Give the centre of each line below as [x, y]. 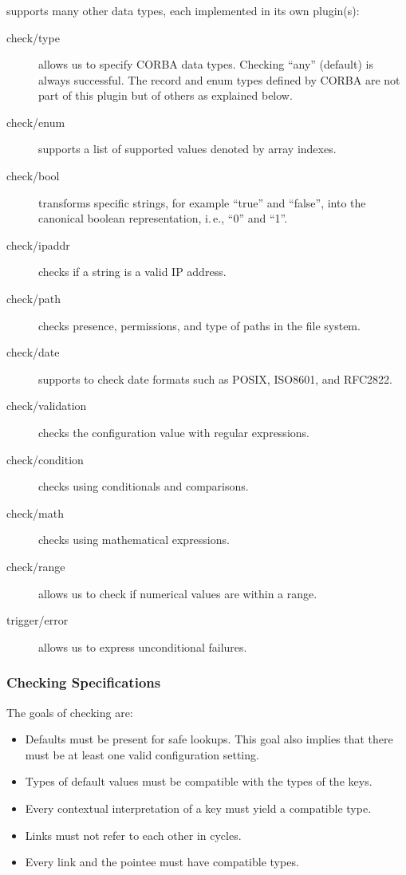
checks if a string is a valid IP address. [132, 272]
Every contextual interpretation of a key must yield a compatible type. [198, 808]
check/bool [33, 176]
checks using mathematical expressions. [134, 540]
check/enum [36, 122]
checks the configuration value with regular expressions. [174, 433]
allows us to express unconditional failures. [143, 646]
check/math [35, 512]
